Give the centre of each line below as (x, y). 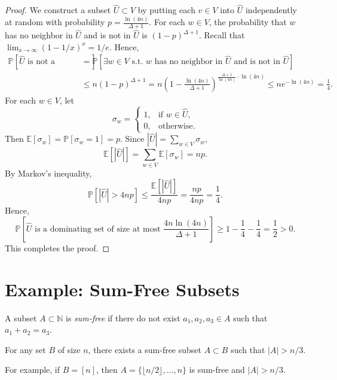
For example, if (33, 370)
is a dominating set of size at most (98, 229)
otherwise (175, 127)
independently (271, 10)
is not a (42, 62)
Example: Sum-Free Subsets (122, 289)
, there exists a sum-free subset (145, 349)
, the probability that (248, 22)
